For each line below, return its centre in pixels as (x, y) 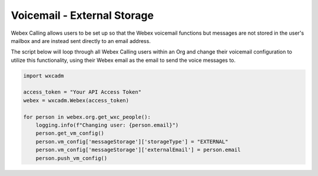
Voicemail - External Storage (82, 15)
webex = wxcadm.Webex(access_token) (76, 100)
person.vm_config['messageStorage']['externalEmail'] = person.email (138, 150)
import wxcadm (44, 76)
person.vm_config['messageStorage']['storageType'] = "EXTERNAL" (132, 142)
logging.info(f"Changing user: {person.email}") (107, 125)
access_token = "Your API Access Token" (82, 92)
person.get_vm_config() (70, 133)
